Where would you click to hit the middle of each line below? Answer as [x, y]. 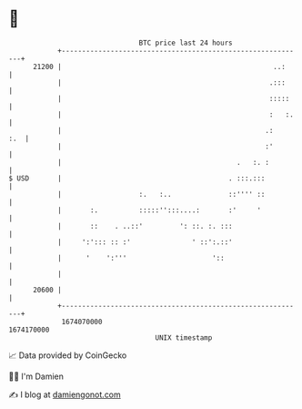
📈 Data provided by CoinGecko [68, 355]
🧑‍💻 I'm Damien [36, 376]
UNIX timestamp [184, 337]
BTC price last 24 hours [186, 43]
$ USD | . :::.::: [137, 178]
